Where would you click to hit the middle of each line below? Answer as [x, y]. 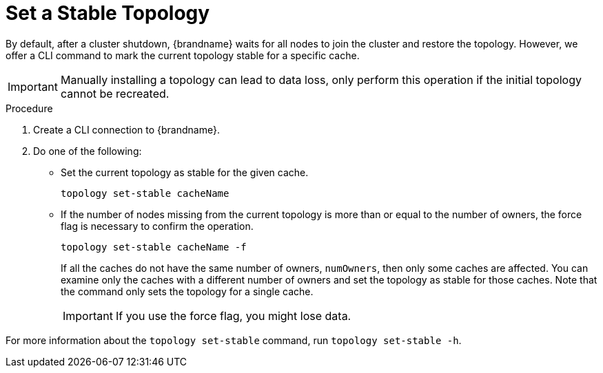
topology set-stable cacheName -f [154, 247]
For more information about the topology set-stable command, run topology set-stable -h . [234, 340]
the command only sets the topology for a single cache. [187, 291]
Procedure [29, 108]
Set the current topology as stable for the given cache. [185, 172]
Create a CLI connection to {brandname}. [126, 129]
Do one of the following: [88, 151]
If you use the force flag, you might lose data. [233, 316]
